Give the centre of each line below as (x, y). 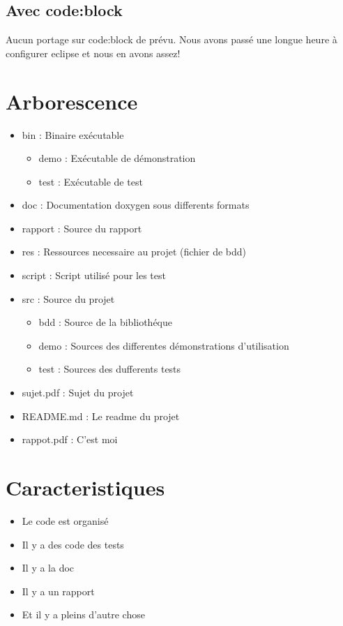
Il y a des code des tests (73, 544)
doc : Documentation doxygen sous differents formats (136, 205)
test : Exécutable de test (91, 181)
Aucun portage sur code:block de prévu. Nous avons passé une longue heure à (171, 39)
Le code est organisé (65, 520)
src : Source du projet (68, 298)
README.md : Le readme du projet (101, 416)
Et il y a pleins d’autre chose (83, 614)
